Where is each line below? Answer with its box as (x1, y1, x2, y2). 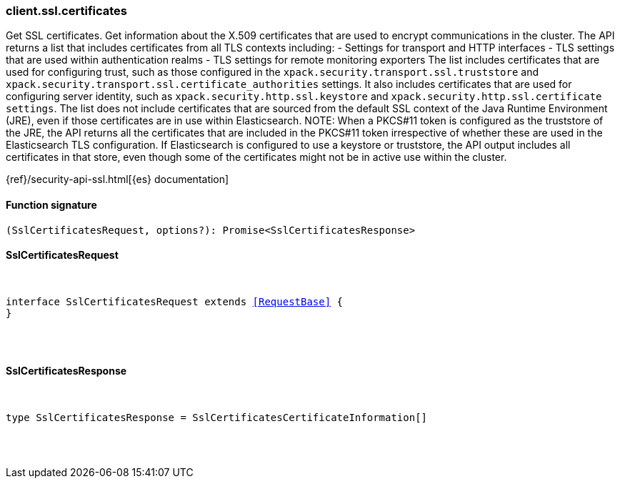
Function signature (6, 198, 97, 211)
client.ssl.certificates (6, 4, 127, 18)
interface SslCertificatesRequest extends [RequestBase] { (6, 295, 344, 307)
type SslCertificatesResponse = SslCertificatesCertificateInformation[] (6, 412, 428, 424)
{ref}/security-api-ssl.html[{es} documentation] (6, 173, 229, 186)
